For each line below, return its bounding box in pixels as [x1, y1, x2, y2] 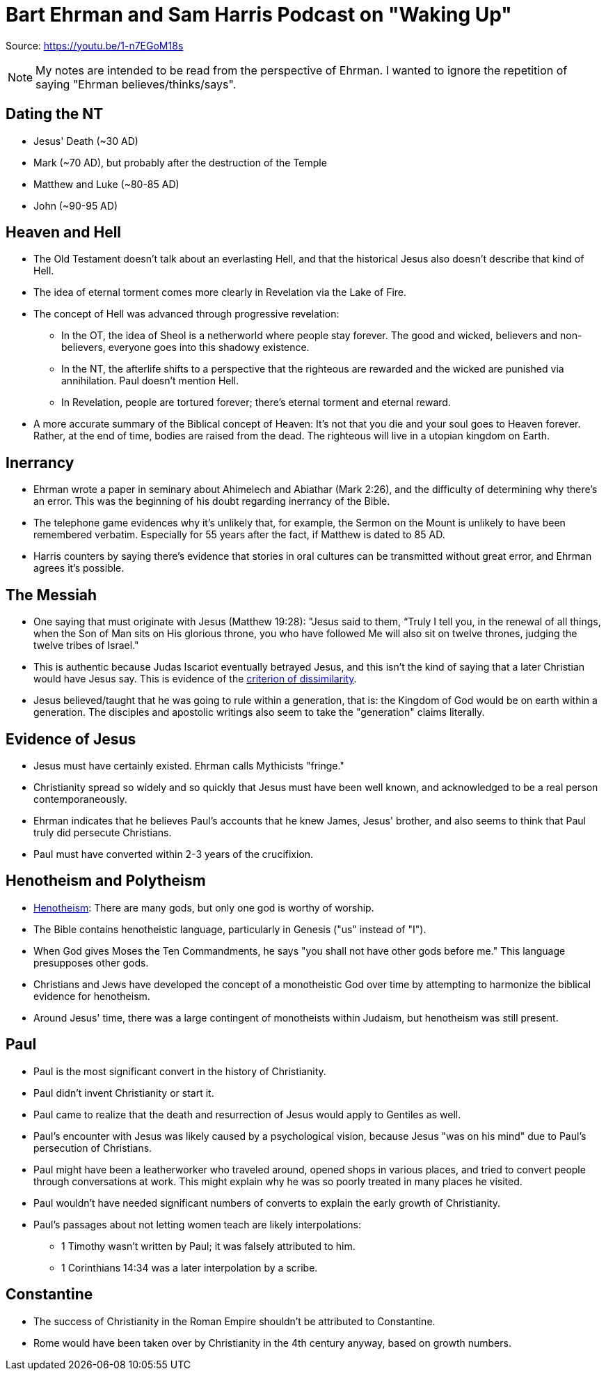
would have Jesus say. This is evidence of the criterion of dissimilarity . [33, 673, 357, 685]
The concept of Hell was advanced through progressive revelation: [33, 308, 340, 320]
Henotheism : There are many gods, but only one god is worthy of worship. [33, 901, 374, 914]
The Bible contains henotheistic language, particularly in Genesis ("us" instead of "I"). [33, 923, 426, 935]
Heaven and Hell [6, 224, 122, 242]
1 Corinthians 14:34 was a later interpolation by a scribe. [61, 1261, 318, 1274]
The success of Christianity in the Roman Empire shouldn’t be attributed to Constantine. [33, 1315, 436, 1327]
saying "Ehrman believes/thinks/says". [35, 77, 237, 91]
